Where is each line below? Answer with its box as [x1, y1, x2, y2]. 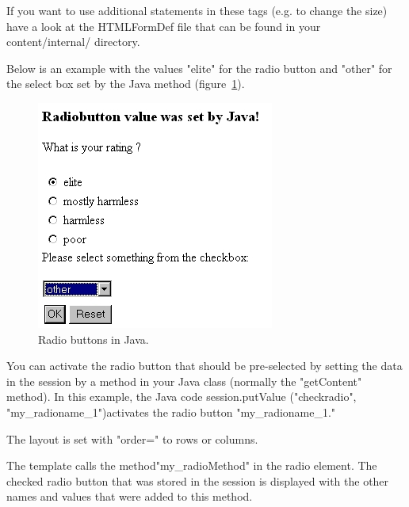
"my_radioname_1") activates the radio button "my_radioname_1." [6, 403, 336, 420]
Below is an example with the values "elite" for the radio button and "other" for [6, 59, 392, 76]
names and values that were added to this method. [6, 488, 253, 505]
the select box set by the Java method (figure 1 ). [6, 75, 245, 92]
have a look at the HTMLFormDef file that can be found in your [6, 17, 321, 34]
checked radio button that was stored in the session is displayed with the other [6, 472, 389, 489]
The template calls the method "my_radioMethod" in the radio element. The [6, 457, 377, 474]
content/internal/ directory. [6, 33, 140, 50]
